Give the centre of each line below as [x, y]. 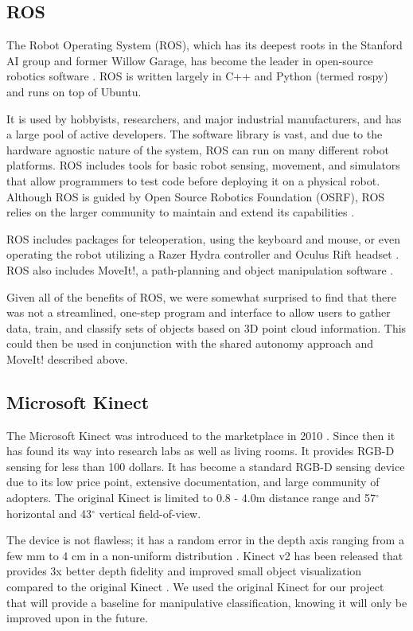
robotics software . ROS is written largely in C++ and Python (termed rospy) [197, 76]
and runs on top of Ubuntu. [74, 91]
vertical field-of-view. [150, 513]
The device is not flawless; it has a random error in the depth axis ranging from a [205, 540]
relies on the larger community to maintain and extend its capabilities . [181, 212]
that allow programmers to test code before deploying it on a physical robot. [193, 180]
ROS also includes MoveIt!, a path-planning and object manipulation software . [200, 269]
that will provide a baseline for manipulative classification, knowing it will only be [207, 602]
